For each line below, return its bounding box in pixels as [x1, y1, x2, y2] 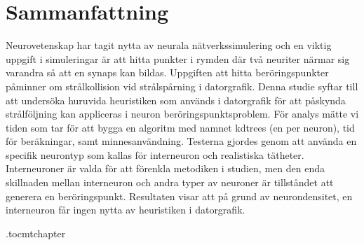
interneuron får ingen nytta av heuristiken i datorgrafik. [6, 202, 245, 217]
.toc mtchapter [6, 225, 66, 240]
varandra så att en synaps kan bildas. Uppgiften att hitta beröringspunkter [6, 65, 329, 80]
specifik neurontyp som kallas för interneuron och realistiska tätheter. [6, 147, 304, 162]
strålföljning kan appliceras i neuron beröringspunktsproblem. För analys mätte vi [6, 106, 359, 121]
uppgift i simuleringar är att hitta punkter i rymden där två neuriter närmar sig [6, 51, 350, 66]
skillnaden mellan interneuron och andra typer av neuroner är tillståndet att [6, 175, 334, 190]
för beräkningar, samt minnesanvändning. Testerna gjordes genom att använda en [6, 134, 357, 148]
